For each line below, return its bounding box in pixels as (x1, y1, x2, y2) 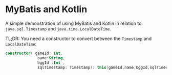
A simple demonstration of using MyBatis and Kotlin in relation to (5, 20, 142, 26)
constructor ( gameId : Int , (5, 51, 63, 56)
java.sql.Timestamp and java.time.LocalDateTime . (5, 25, 112, 31)
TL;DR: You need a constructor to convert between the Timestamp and (5, 35, 152, 42)
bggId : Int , (37, 60, 66, 65)
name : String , (37, 55, 66, 60)
